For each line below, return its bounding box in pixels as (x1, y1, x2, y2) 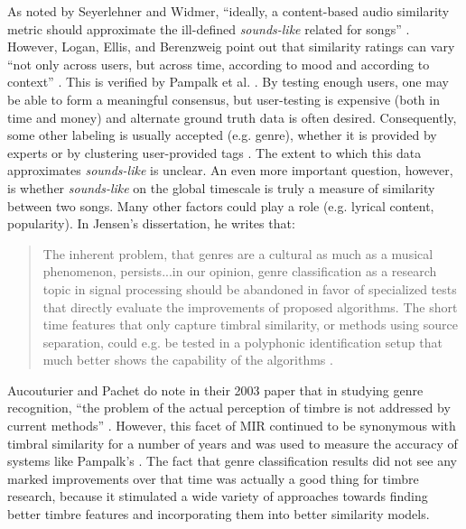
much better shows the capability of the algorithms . (42, 350, 333, 369)
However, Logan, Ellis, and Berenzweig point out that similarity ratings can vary (7, 37, 455, 56)
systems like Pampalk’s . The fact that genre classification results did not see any (7, 451, 457, 470)
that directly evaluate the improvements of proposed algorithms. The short (42, 297, 458, 316)
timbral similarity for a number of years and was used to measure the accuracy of (7, 433, 458, 452)
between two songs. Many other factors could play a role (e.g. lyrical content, (7, 196, 434, 215)
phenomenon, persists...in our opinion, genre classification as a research (42, 262, 437, 281)
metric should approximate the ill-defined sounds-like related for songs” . (7, 19, 410, 38)
